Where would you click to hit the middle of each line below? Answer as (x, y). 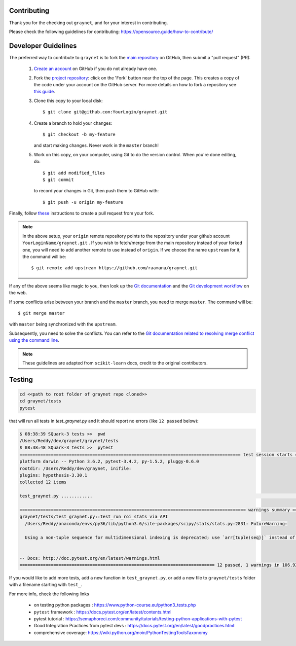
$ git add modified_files (74, 173)
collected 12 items (43, 482)
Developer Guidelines (43, 46)
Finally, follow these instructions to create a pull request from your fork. (82, 213)
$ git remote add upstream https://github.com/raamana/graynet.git (114, 268)
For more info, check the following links (49, 594)
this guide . (44, 92)
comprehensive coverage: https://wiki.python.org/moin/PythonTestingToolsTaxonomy (121, 632)
